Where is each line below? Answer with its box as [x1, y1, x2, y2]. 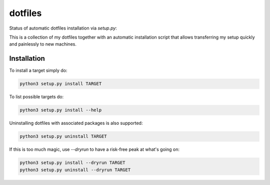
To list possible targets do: [9, 94, 64, 100]
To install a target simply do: [9, 68, 67, 74]
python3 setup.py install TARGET [19, 81, 102, 87]
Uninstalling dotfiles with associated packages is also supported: [9, 120, 143, 126]
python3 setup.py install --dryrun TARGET [19, 160, 125, 165]
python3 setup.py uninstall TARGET [19, 133, 107, 139]
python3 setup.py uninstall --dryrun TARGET [19, 167, 131, 172]
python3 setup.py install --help [19, 107, 102, 113]
